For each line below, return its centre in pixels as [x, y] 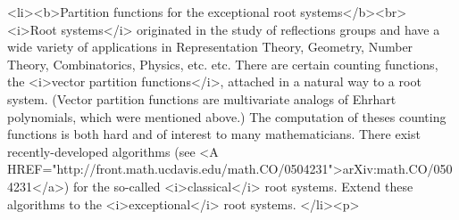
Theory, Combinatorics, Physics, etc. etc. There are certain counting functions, [223, 64]
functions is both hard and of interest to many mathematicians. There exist [214, 134]
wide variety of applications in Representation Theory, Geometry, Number [210, 47]
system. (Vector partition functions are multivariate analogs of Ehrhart [202, 98]
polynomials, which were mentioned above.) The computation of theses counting [227, 116]
